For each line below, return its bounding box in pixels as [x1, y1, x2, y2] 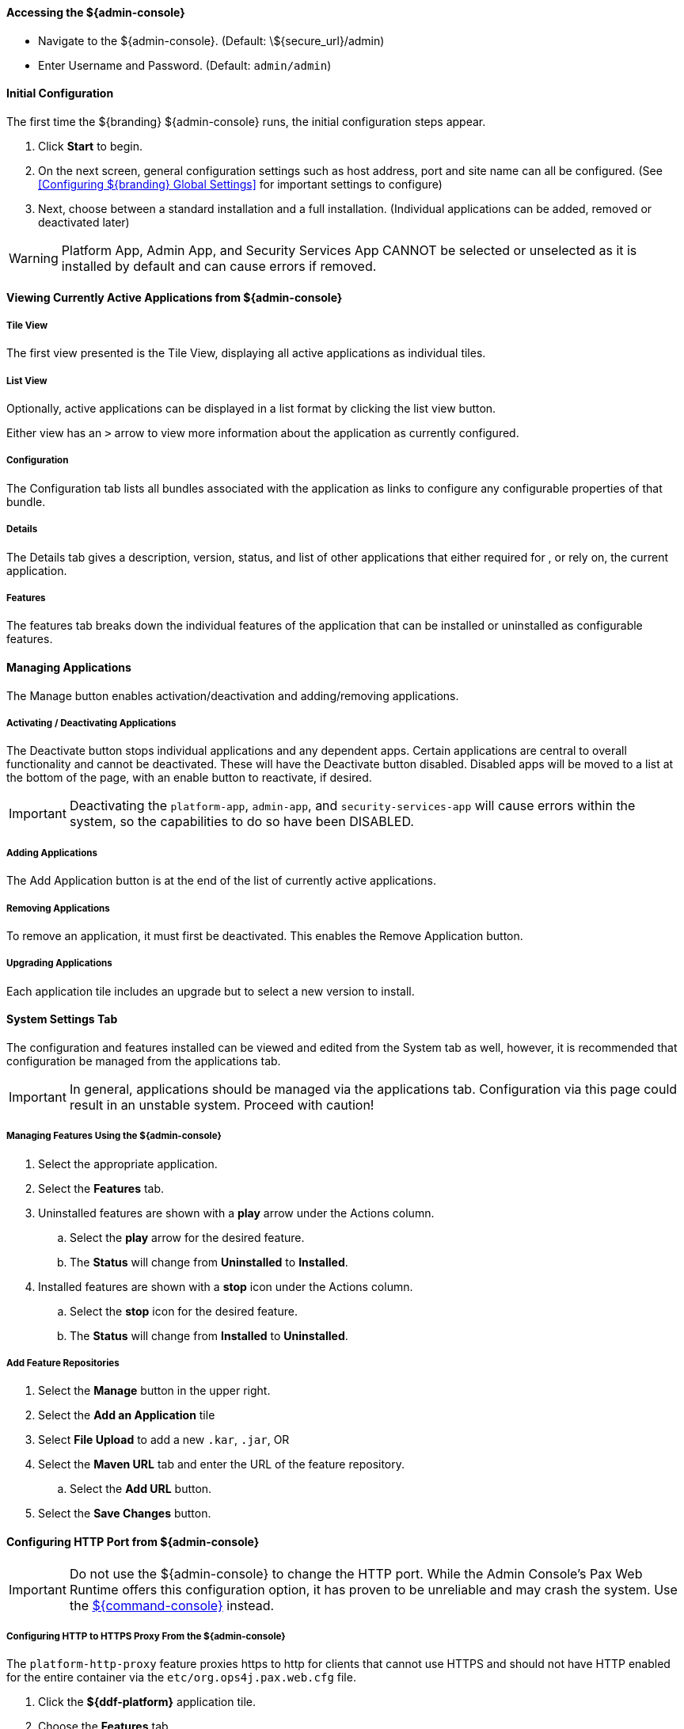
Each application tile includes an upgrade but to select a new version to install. [6, 984, 415, 998]
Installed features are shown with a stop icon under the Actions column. [38, 1279, 413, 1293]
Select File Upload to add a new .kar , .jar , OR [38, 1433, 290, 1447]
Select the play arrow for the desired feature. [70, 1230, 305, 1244]
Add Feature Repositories [6, 1358, 120, 1369]
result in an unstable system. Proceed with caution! [69, 1096, 374, 1113]
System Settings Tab [6, 1012, 118, 1026]
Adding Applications [6, 847, 98, 859]
